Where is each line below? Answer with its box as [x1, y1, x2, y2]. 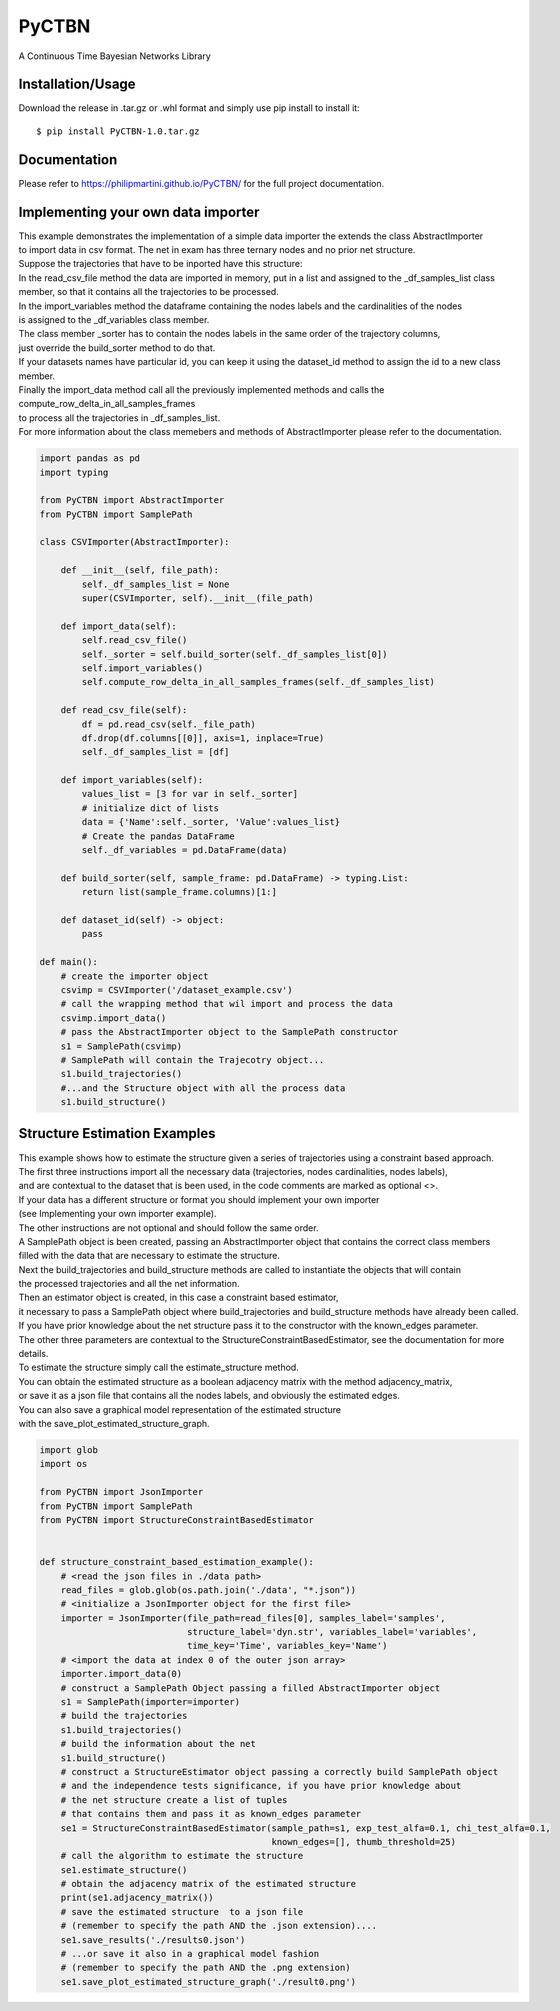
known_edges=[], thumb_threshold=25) [271, 1836, 457, 1847]
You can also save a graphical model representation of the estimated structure [18, 1403, 342, 1415]
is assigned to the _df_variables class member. [18, 314, 210, 325]
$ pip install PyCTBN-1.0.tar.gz [36, 125, 200, 137]
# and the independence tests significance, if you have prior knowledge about [60, 1780, 462, 1792]
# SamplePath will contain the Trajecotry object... [60, 1054, 325, 1065]
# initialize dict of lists [81, 802, 220, 814]
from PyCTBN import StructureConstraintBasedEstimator [39, 1514, 314, 1525]
